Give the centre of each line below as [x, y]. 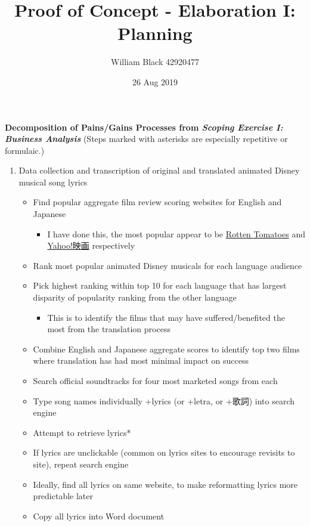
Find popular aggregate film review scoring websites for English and [157, 202]
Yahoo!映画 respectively [91, 245]
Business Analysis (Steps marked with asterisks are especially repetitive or [146, 139]
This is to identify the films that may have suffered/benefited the [166, 317]
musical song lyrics [53, 182]
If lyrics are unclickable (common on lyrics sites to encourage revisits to [164, 452]
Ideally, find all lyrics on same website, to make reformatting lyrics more [165, 484]
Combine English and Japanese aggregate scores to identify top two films [166, 349]
